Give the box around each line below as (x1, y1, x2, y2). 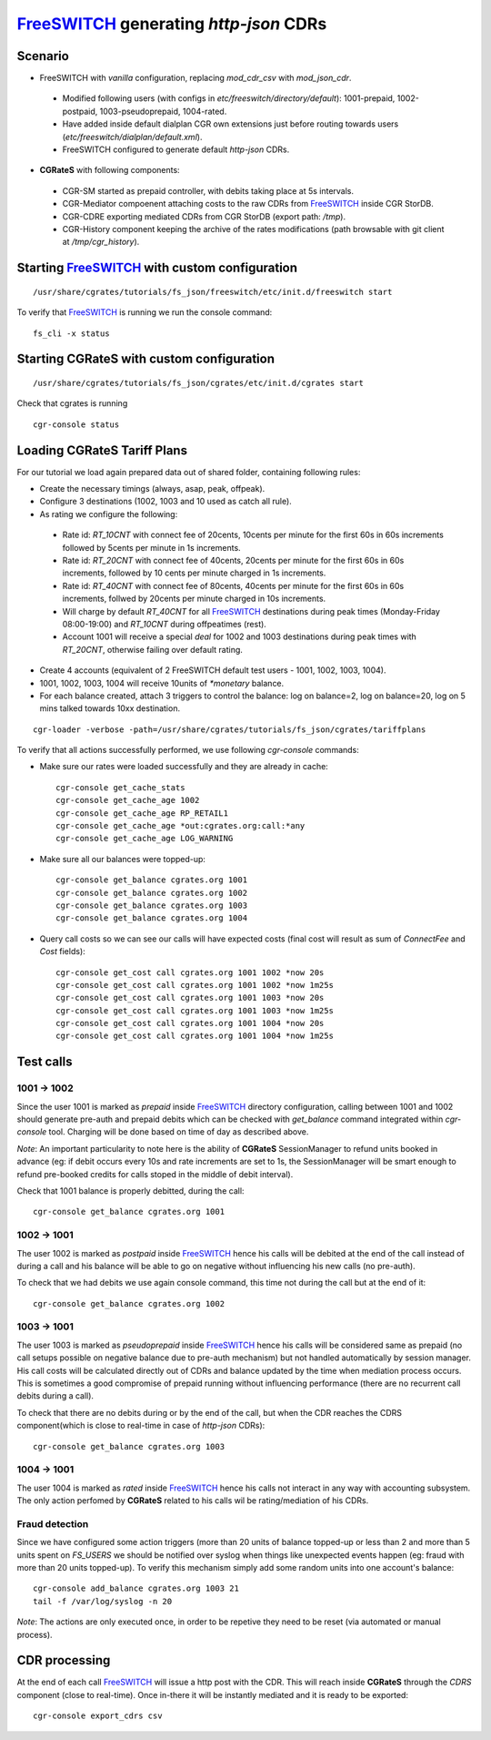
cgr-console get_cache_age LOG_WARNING (55, 833, 234, 844)
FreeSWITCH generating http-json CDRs (16, 14, 327, 34)
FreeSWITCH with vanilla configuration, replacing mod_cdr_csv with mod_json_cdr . (39, 73, 352, 84)
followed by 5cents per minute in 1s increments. (62, 542, 241, 553)
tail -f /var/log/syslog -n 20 (33, 1596, 173, 1606)
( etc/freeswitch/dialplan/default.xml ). (62, 131, 203, 142)
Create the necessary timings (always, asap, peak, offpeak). (39, 483, 266, 494)
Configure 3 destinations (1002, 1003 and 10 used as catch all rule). (39, 496, 293, 507)
